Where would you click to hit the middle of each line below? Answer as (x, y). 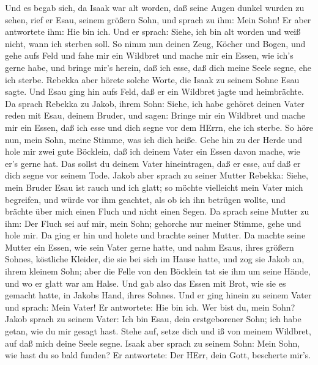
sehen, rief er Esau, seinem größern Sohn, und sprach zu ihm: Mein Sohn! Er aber (158, 19)
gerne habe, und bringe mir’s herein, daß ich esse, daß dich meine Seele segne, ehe (158, 67)
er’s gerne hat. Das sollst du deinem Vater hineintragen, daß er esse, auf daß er (153, 163)
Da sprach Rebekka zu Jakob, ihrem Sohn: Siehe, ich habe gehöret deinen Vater (155, 103)
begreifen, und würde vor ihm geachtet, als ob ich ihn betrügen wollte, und (145, 199)
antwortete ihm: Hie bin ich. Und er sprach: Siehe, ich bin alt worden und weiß (153, 31)
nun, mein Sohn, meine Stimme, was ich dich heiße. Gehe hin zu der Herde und (153, 139)
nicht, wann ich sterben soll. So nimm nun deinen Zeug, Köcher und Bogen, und (155, 43)
